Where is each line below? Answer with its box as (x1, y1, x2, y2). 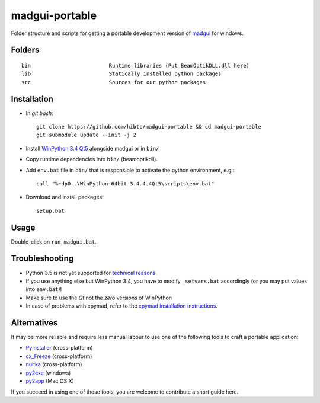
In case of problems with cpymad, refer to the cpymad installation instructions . (25, 302, 218, 309)
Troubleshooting (11, 254, 74, 264)
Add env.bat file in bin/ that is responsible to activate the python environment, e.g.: (25, 167, 235, 174)
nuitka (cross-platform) (25, 361, 82, 368)
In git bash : (25, 110, 53, 117)
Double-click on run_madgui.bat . (11, 238, 97, 245)
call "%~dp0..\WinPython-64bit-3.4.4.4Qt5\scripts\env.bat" (36, 180, 215, 187)
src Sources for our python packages (21, 79, 206, 85)
